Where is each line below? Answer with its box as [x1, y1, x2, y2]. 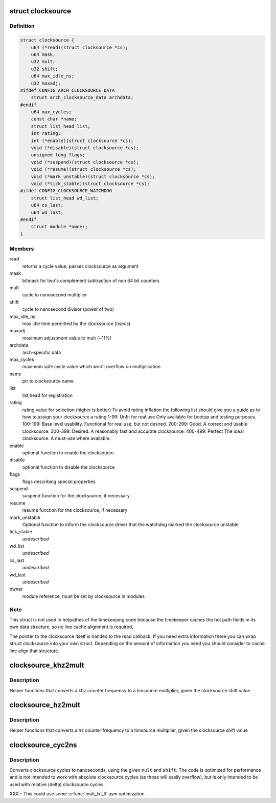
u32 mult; [31, 59, 56, 65]
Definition [9, 23, 35, 30]
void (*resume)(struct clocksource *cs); [31, 167, 136, 172]
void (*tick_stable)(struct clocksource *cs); [31, 180, 150, 187]
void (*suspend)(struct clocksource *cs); [31, 159, 139, 165]
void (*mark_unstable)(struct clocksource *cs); [31, 173, 155, 179]
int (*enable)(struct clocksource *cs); [31, 137, 134, 144]
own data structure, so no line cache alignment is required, [9, 624, 133, 630]
